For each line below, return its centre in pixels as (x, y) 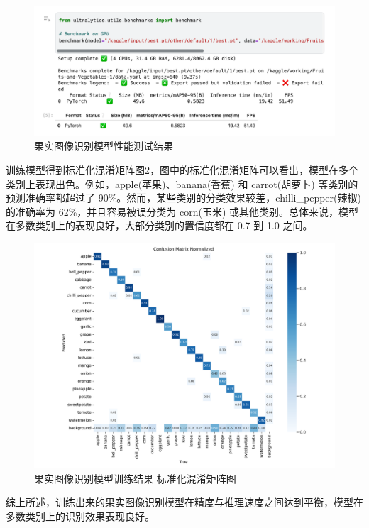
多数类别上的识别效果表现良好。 (80, 516)
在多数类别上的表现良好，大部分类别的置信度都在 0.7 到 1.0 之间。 (159, 225)
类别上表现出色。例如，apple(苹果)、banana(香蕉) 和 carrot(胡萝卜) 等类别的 (182, 183)
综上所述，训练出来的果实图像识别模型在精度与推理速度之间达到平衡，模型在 (184, 502)
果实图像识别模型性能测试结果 (104, 146)
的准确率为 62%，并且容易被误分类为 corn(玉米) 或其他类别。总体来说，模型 (182, 211)
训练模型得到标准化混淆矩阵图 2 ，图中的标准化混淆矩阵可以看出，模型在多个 (182, 170)
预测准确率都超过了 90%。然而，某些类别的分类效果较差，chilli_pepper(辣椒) (183, 198)
